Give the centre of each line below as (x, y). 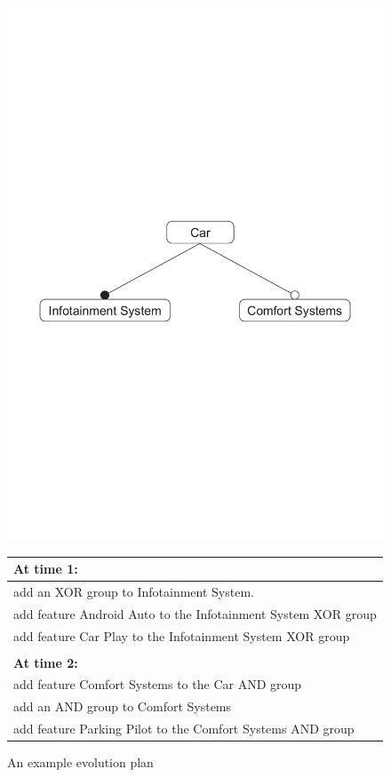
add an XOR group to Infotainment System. (134, 591)
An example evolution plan (80, 762)
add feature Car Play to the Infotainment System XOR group (182, 635)
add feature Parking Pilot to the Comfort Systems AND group (184, 729)
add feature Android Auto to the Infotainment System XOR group (195, 613)
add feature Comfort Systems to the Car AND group (158, 684)
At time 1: (46, 569)
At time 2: (46, 662)
